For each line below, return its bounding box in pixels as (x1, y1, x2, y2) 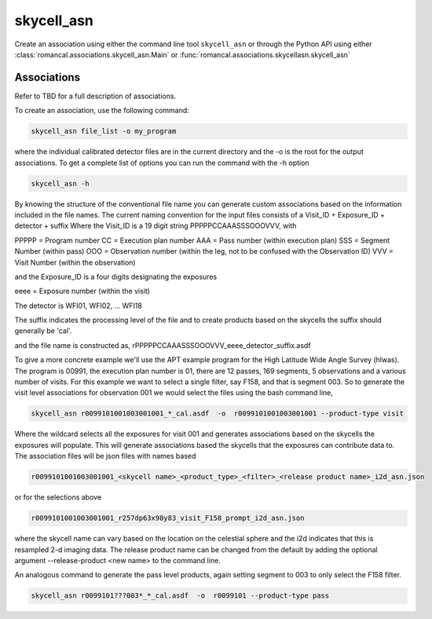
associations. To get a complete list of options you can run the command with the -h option (14, 158, 309, 167)
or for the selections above (14, 493, 102, 502)
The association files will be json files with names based (14, 452, 196, 461)
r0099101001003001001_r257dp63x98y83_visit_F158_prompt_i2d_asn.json (31, 514, 305, 522)
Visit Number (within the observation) (14, 258, 137, 267)
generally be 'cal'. (14, 326, 72, 335)
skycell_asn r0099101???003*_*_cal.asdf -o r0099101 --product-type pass (31, 592, 330, 600)
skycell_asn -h (31, 179, 90, 188)
